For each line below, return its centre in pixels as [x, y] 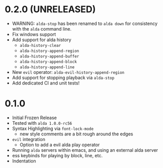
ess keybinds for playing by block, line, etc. [57, 155]
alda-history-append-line [47, 67]
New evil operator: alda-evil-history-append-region [68, 72]
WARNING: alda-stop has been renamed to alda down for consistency [85, 23]
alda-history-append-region [49, 51]
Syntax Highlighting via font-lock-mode [53, 128]
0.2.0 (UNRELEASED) [50, 9]
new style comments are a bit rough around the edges [76, 134]
